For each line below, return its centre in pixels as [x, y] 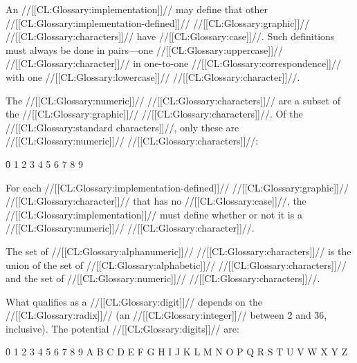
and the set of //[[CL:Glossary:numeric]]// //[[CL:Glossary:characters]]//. [163, 278]
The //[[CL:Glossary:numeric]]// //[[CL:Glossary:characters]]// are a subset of [173, 100]
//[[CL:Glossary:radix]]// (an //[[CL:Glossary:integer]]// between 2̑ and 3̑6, [166, 315]
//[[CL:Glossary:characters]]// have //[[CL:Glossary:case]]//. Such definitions [170, 36]
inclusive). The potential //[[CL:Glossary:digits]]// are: [122, 328]
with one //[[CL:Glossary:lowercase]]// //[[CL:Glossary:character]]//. [153, 76]
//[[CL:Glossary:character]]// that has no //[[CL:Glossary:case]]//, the [156, 201]
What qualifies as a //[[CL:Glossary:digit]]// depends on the [134, 301]
